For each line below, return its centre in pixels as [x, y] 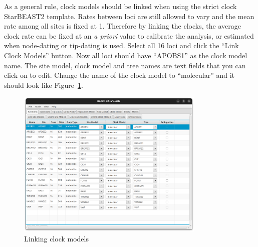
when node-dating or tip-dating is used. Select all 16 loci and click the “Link [121, 45]
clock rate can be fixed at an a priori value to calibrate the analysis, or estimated [129, 35]
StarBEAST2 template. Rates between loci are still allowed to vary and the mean [129, 16]
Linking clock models [56, 238]
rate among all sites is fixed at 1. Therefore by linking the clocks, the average [122, 26]
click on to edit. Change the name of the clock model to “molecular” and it [119, 75]
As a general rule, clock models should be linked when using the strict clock [120, 6]
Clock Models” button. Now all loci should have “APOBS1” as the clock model [126, 55]
